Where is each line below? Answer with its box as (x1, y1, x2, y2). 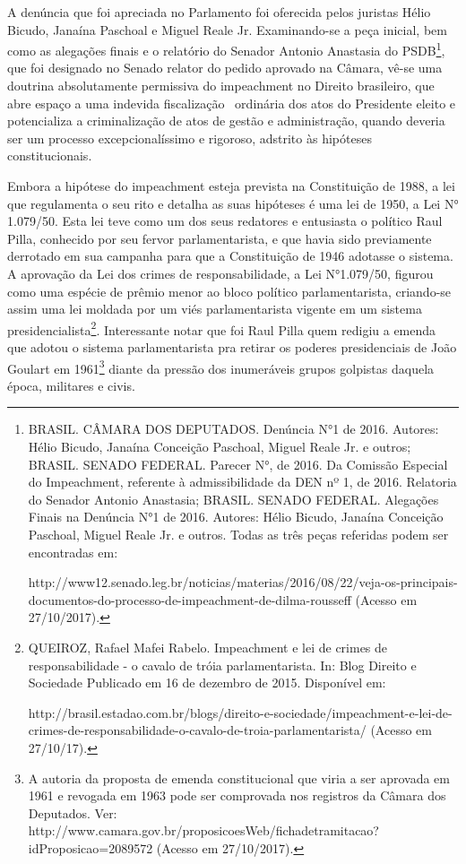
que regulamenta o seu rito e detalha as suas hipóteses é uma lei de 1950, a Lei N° (7, 194, 459, 212)
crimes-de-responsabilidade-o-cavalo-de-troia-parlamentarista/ (28, 721, 367, 739)
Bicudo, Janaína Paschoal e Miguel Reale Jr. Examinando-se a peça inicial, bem (7, 20, 447, 39)
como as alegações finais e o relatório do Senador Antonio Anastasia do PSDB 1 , (7, 39, 445, 59)
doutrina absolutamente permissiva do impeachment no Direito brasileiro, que (7, 76, 435, 95)
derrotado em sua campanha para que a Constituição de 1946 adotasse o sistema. (7, 246, 453, 265)
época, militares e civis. (7, 376, 135, 394)
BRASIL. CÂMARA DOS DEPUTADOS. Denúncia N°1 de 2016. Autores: (28, 419, 439, 438)
